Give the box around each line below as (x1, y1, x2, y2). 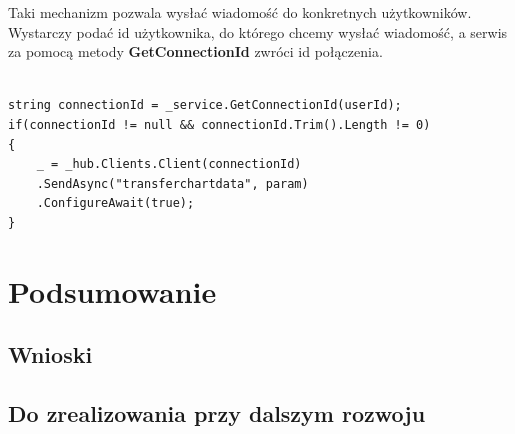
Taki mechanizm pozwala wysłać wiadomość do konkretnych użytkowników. (8, 2, 472, 22)
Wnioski (8, 339, 93, 370)
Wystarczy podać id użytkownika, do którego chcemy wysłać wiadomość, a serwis (8, 21, 508, 42)
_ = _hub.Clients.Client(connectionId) (36, 157, 302, 172)
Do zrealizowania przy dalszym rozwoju (8, 398, 426, 429)
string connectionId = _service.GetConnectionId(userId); (8, 98, 402, 113)
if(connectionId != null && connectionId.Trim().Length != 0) (8, 117, 431, 132)
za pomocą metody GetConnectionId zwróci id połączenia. (8, 41, 383, 62)
